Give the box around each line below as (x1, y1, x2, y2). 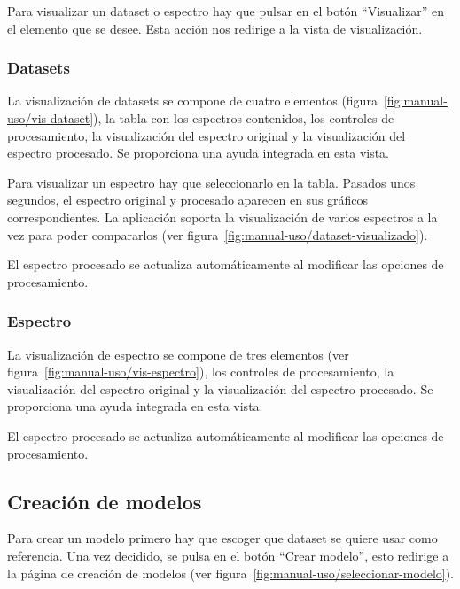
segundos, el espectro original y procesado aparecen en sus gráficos (7, 190, 369, 209)
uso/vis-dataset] (7, 109, 94, 127)
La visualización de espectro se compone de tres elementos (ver (7, 345, 349, 363)
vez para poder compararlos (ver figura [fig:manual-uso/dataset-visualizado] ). (7, 225, 428, 244)
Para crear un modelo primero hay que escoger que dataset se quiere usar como (7, 529, 438, 547)
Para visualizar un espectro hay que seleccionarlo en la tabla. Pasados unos (7, 173, 416, 191)
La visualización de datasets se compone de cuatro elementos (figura (7, 91, 378, 110)
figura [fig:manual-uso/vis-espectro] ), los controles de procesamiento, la (7, 362, 394, 381)
